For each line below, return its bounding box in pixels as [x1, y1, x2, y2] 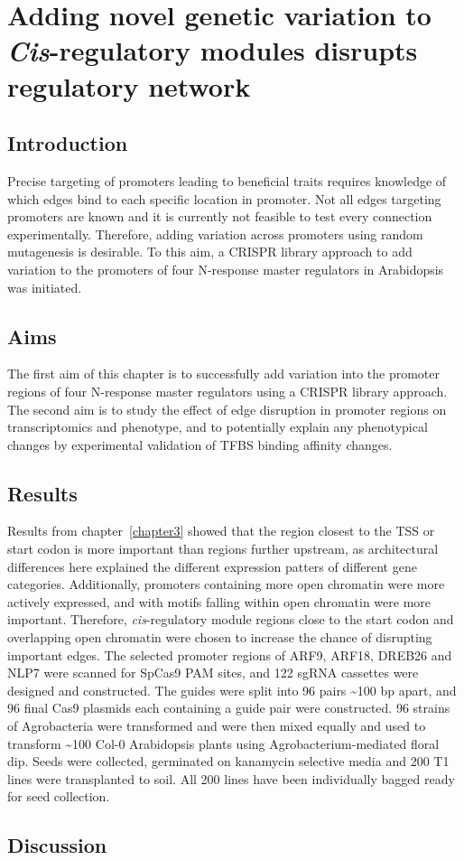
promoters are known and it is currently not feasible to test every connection [7, 207, 432, 226]
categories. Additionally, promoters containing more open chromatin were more [7, 575, 445, 594]
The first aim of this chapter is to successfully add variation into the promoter [7, 364, 440, 383]
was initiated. [7, 277, 82, 296]
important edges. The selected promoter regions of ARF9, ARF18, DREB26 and [7, 645, 452, 664]
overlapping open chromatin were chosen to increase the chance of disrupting [7, 628, 432, 647]
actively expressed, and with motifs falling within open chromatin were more [7, 592, 431, 611]
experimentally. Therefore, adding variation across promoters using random [7, 224, 423, 243]
